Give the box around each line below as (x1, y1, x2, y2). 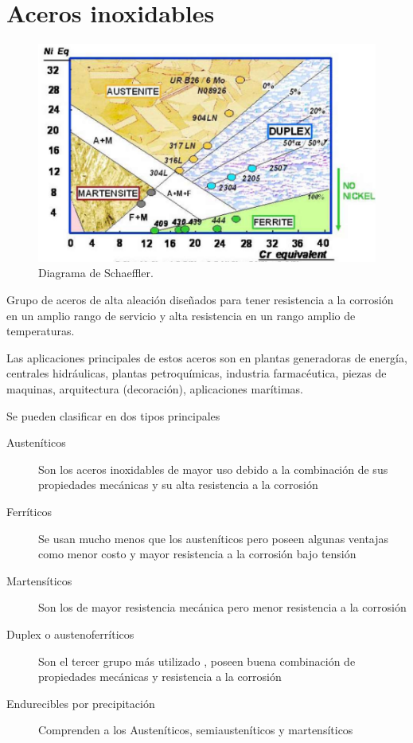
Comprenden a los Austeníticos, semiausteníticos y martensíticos (38, 721, 353, 738)
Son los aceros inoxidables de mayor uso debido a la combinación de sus (38, 460, 388, 477)
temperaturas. (6, 323, 75, 339)
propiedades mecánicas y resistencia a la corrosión (38, 668, 282, 685)
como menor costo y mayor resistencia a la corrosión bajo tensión (38, 546, 357, 562)
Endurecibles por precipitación (6, 694, 155, 711)
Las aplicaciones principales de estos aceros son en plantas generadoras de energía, (6, 349, 407, 366)
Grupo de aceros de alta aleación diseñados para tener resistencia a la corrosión (6, 291, 394, 308)
